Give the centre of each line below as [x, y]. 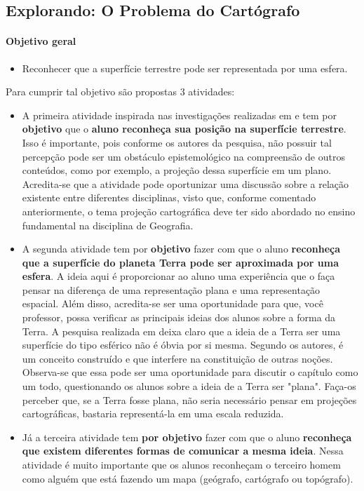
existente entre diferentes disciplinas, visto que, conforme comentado [169, 197]
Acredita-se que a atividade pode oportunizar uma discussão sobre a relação [186, 183]
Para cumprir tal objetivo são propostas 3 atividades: [120, 92]
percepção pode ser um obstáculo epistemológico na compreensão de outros [183, 156]
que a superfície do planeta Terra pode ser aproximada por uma [180, 262]
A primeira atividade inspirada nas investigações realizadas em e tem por [179, 115]
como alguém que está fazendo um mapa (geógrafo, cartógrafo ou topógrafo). [188, 478]
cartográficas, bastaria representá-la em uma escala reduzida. [153, 413]
